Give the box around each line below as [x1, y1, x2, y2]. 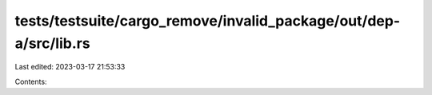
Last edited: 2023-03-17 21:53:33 [14, 62, 126, 72]
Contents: [14, 77, 47, 86]
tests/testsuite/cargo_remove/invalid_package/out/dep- [14, 12, 400, 30]
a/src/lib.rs [14, 34, 91, 52]
